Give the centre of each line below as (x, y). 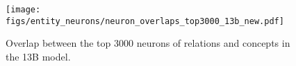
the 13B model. (38, 56)
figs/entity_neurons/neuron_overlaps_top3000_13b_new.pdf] (145, 21)
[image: (23, 10)
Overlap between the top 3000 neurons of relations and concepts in (148, 43)
